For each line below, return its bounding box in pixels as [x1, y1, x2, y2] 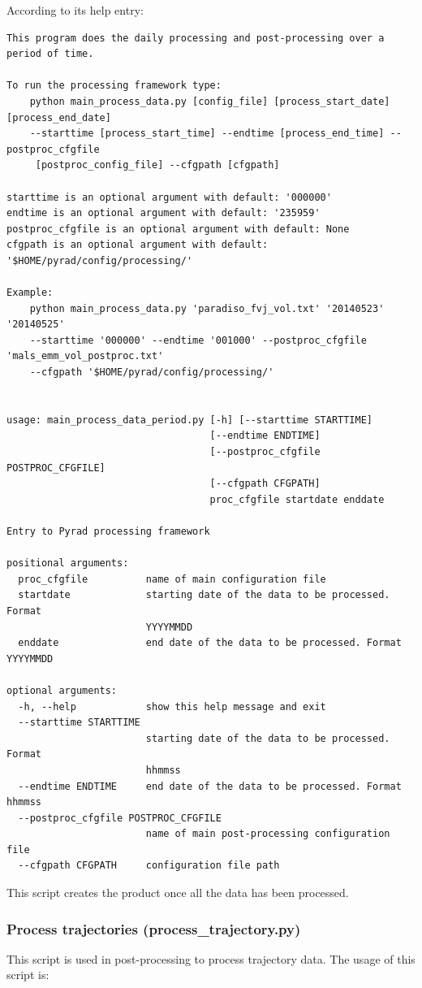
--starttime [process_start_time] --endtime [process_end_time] [29, 128, 385, 140]
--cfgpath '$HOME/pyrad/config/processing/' [29, 366, 274, 379]
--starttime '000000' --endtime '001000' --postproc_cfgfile [29, 334, 367, 346]
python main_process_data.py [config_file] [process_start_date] [29, 95, 390, 107]
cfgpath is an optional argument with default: [6, 239, 269, 251]
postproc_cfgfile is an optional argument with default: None [6, 223, 350, 235]
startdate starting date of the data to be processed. [18, 589, 390, 601]
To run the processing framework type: [6, 80, 222, 92]
